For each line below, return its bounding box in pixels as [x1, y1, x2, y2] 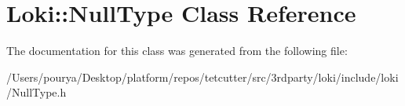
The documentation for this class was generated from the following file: [6, 42, 348, 59]
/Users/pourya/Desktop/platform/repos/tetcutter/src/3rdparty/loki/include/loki [6, 68, 399, 85]
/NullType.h [6, 84, 67, 101]
